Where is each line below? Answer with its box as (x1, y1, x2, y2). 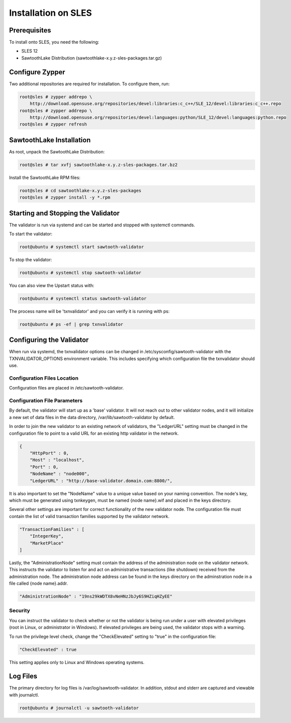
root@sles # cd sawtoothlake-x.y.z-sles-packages (19, 187, 142, 193)
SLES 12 (21, 48, 38, 54)
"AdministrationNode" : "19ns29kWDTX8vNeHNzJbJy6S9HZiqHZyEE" (19, 594, 173, 600)
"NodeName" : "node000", (29, 471, 90, 477)
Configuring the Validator (9, 336, 89, 344)
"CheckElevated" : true (19, 647, 77, 652)
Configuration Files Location (9, 374, 79, 381)
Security (9, 607, 30, 614)
